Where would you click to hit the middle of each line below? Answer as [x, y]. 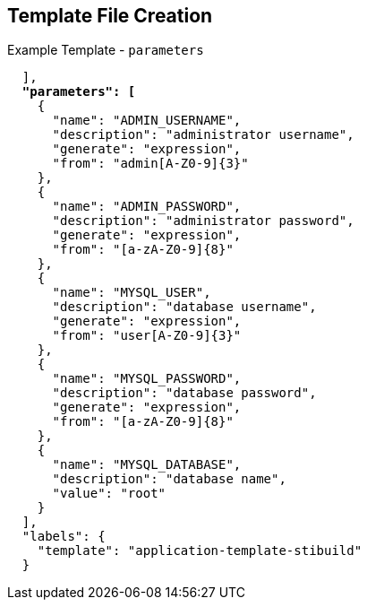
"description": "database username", [184, 307]
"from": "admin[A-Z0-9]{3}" [150, 164]
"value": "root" [109, 494]
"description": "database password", [184, 393]
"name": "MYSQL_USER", [132, 293]
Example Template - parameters [106, 50]
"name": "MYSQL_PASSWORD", [147, 379]
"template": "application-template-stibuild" [200, 551]
